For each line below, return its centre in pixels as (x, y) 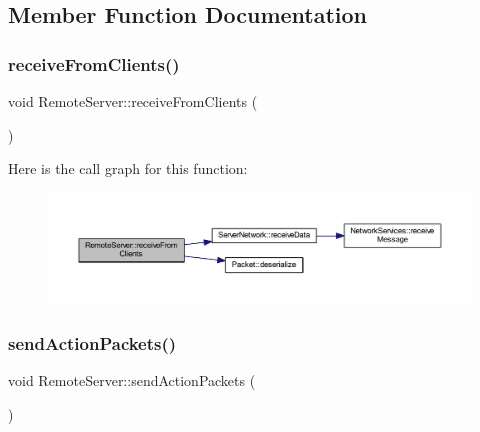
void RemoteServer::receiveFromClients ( (133, 101)
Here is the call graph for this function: (128, 168)
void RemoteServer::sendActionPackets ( (132, 379)
